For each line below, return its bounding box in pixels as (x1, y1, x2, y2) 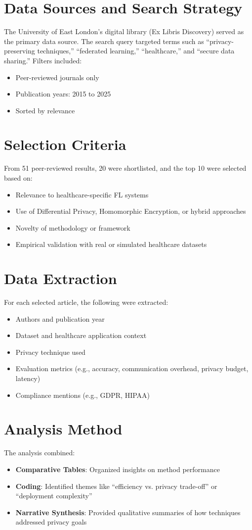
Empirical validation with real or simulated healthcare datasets (15, 239, 207, 249)
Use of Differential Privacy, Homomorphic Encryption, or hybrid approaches (15, 206, 246, 216)
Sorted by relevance (15, 105, 75, 115)
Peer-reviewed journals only (15, 72, 99, 82)
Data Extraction (4, 268, 117, 289)
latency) (15, 373, 41, 384)
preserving (4, 46, 35, 56)
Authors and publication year (15, 313, 105, 324)
